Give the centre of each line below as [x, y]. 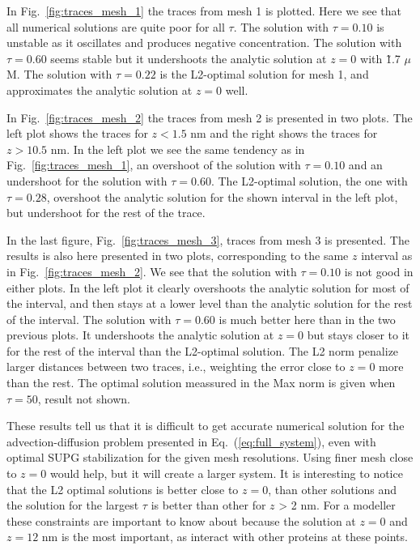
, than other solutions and [333, 489]
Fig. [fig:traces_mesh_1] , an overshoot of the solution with [154, 165]
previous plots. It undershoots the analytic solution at [140, 335]
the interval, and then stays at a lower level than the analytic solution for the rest [210, 303]
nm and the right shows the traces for [284, 133]
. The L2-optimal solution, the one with [309, 180]
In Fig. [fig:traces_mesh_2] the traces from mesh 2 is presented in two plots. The [210, 117]
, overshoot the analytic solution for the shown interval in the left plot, [222, 196]
